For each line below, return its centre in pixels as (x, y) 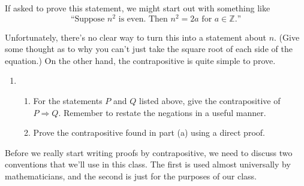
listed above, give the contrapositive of (210, 101)
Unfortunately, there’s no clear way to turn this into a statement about (136, 37)
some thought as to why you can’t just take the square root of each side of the (149, 49)
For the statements (68, 101)
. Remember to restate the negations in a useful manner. (162, 112)
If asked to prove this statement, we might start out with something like (138, 8)
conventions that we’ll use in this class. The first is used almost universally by (148, 164)
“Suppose (88, 19)
